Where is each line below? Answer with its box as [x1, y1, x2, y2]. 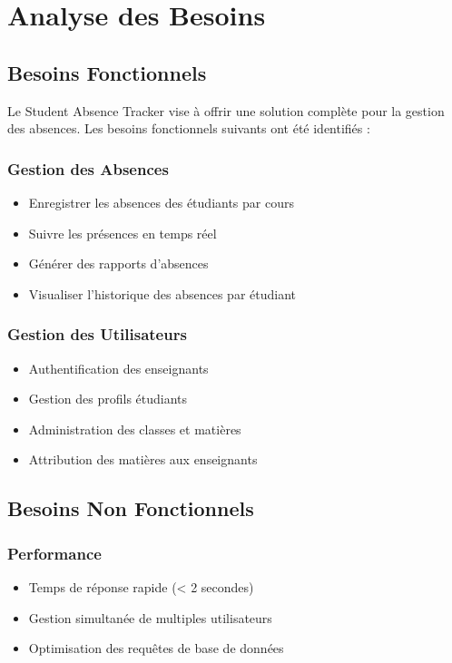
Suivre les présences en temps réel [28, 223, 217, 242]
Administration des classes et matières [28, 419, 241, 438]
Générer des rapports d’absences [28, 254, 209, 273]
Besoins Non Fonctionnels [7, 494, 254, 522]
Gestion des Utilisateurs [7, 323, 187, 346]
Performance [7, 541, 102, 564]
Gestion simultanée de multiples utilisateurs [28, 608, 272, 627]
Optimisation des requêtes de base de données [28, 639, 284, 658]
